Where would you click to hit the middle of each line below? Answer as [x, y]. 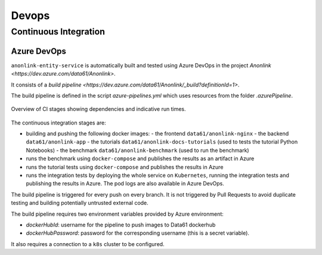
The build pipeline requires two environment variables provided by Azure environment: [117, 214]
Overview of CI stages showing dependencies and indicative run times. [98, 109]
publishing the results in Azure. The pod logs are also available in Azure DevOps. [125, 184]
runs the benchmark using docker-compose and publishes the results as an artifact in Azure [140, 158]
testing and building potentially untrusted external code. [80, 203]
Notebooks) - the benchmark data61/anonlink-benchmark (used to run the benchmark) [138, 150]
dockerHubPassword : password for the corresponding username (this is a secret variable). [138, 233]
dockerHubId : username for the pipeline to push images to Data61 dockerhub [121, 225]
